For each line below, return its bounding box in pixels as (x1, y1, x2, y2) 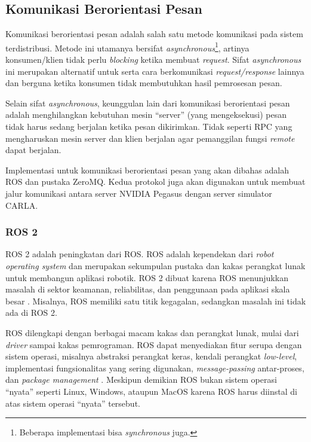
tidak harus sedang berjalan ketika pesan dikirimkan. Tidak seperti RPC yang (5, 120, 292, 133)
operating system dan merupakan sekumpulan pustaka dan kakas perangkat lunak (5, 259, 306, 272)
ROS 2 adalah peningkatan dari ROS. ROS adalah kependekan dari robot (5, 248, 274, 260)
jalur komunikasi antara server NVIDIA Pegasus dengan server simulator (5, 187, 272, 199)
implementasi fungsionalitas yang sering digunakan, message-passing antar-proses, (5, 361, 304, 374)
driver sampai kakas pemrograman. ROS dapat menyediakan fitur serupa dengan (5, 338, 302, 350)
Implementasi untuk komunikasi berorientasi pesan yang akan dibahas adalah (5, 163, 289, 176)
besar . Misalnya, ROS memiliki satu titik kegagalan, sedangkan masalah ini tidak (5, 294, 306, 307)
